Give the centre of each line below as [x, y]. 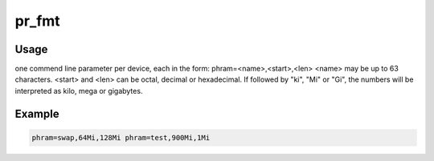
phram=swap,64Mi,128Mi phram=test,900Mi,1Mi [121, 137]
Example [37, 113]
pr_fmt [37, 21]
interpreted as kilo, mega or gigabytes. [79, 91]
